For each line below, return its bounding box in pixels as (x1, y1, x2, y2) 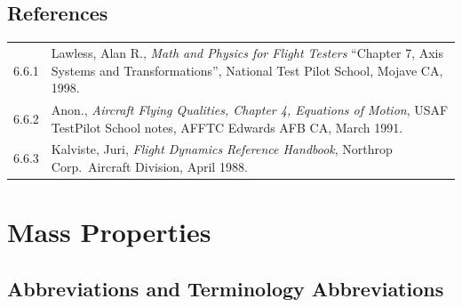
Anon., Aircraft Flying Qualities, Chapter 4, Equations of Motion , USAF (51, 100, 449, 118)
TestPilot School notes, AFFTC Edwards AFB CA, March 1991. (51, 117, 403, 136)
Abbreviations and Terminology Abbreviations (7, 274, 444, 302)
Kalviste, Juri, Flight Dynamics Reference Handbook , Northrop (51, 140, 393, 158)
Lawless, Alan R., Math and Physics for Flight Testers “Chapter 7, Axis (51, 43, 444, 61)
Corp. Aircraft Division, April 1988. (51, 158, 248, 176)
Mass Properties (7, 214, 211, 250)
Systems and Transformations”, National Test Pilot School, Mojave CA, (51, 61, 443, 79)
